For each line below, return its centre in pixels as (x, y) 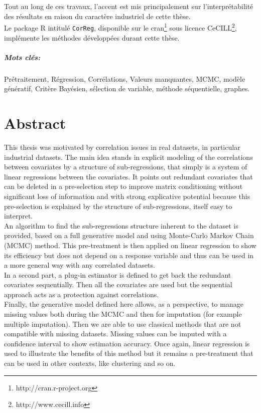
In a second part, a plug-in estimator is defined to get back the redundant (118, 274)
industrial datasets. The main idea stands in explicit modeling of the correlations (128, 157)
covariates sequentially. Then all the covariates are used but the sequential (118, 284)
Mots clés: (22, 57)
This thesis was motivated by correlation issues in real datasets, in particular (122, 147)
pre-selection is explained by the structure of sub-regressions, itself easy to (118, 206)
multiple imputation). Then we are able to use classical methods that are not (123, 324)
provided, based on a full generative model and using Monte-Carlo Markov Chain (129, 235)
